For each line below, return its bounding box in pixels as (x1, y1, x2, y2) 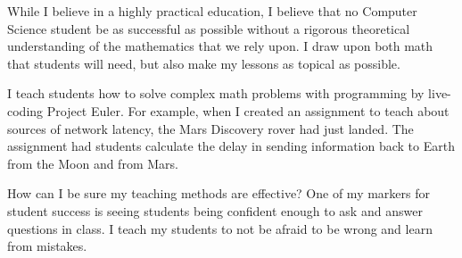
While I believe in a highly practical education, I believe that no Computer (7, 2, 417, 20)
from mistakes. (7, 237, 87, 255)
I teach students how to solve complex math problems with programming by (7, 84, 425, 103)
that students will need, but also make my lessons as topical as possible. (7, 54, 400, 72)
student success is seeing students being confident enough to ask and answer (7, 201, 423, 220)
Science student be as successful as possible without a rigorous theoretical (7, 19, 410, 37)
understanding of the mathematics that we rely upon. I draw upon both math (7, 37, 433, 55)
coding (7, 101, 44, 120)
